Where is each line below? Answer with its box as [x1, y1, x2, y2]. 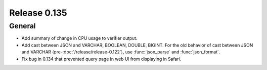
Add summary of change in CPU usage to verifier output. [21, 35, 138, 41]
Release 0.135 [9, 7, 67, 18]
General [9, 22, 36, 30]
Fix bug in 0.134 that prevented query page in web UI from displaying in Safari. [21, 56, 181, 62]
